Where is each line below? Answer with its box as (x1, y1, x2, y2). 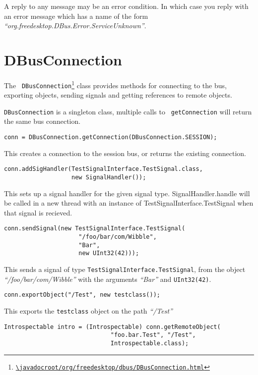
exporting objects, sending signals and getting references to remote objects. (4, 90, 232, 100)
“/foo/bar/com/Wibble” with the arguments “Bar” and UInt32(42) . (4, 273, 211, 284)
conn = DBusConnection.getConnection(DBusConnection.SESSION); (4, 134, 217, 141)
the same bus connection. (4, 116, 81, 126)
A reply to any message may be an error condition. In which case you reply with (4, 1, 249, 11)
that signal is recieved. (4, 207, 72, 217)
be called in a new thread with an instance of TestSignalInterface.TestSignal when (4, 198, 254, 208)
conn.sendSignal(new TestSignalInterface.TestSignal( (4, 225, 186, 232)
